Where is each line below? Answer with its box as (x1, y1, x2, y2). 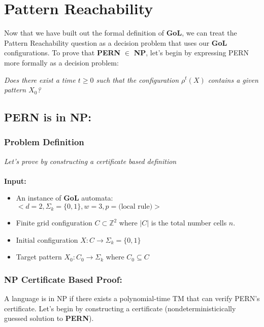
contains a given (208, 74, 258, 85)
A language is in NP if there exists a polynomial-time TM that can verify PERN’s (4, 293, 260, 304)
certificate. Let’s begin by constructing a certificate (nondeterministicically (4, 303, 236, 313)
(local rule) (118, 203, 153, 211)
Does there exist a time (4, 74, 76, 85)
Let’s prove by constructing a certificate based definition (4, 155, 177, 166)
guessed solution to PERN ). (4, 313, 94, 323)
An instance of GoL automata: (16, 192, 113, 203)
